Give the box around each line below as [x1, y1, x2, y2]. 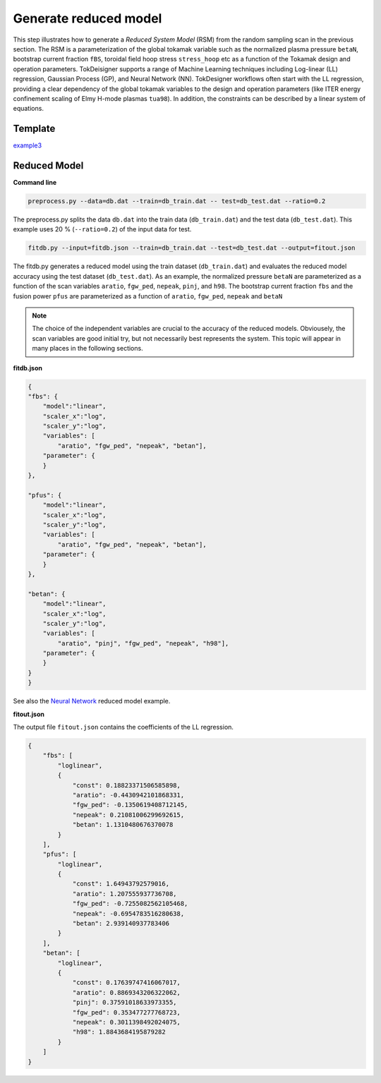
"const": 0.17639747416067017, [72, 979, 181, 987]
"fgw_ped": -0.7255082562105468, [72, 900, 188, 908]
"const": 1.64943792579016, [72, 880, 169, 888]
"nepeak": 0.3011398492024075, [72, 1018, 181, 1026]
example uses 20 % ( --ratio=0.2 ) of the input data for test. [13, 225, 192, 234]
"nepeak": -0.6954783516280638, [72, 909, 185, 917]
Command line [13, 179, 57, 187]
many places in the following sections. [32, 344, 144, 353]
